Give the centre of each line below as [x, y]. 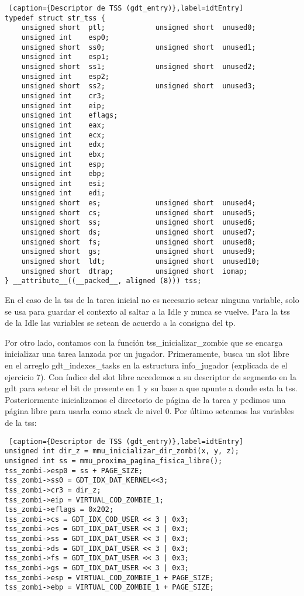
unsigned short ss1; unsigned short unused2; [139, 66]
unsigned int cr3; [63, 96]
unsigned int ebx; [63, 154]
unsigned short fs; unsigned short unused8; [139, 242]
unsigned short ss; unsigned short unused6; [139, 223]
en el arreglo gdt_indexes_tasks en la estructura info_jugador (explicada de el [146, 365]
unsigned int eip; [63, 106]
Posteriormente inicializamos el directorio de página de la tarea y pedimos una [145, 399]
